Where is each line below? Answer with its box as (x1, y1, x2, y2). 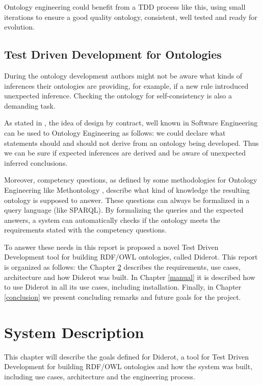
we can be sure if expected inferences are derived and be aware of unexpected (4, 147, 246, 158)
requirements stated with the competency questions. (4, 224, 167, 235)
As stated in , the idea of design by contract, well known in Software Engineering (4, 117, 258, 128)
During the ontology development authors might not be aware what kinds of (4, 70, 243, 81)
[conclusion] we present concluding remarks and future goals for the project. (4, 291, 241, 302)
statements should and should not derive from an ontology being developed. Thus (4, 137, 259, 148)
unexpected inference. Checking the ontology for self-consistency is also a (4, 90, 232, 101)
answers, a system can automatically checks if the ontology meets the (4, 214, 220, 225)
